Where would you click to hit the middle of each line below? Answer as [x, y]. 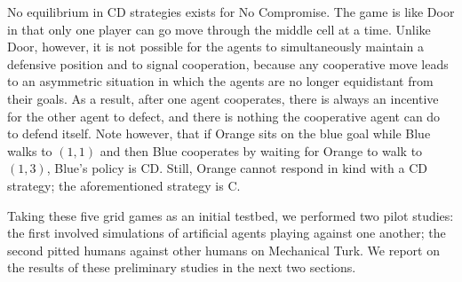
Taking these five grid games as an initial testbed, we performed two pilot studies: [231, 215]
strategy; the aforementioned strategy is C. [124, 185]
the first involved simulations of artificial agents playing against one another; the [227, 233]
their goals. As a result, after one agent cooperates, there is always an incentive [223, 98]
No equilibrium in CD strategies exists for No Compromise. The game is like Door [231, 12]
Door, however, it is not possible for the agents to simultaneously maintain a [215, 47]
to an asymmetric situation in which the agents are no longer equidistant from [220, 81]
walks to [30, 150]
